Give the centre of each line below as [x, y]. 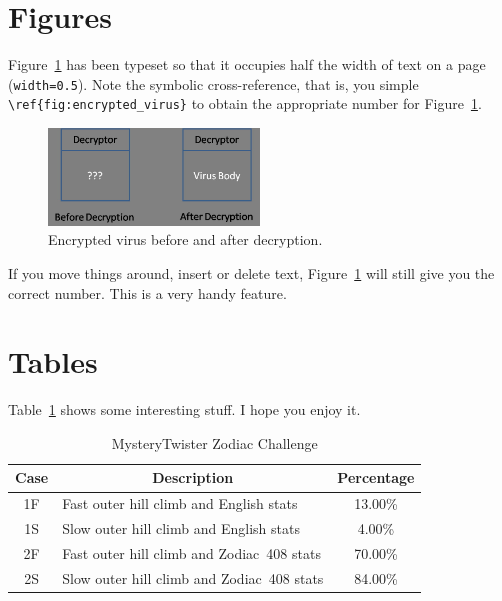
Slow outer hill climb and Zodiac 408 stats [193, 577]
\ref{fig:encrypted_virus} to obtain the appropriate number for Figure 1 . [245, 103]
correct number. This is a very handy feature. [147, 292]
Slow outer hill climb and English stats [181, 528]
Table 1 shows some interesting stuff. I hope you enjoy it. [184, 409]
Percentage [376, 477]
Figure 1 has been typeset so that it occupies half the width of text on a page [247, 64]
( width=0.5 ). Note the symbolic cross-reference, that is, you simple [213, 83]
